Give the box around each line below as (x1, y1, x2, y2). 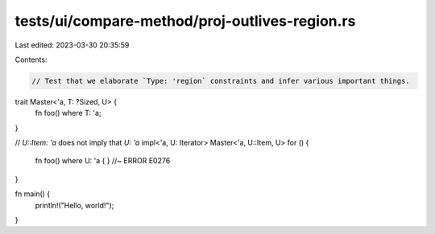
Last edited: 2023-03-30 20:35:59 (14, 40, 130, 50)
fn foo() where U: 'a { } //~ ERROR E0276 (35, 156, 171, 166)
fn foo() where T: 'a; (35, 109, 101, 118)
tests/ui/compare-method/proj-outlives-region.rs (14, 12, 356, 30)
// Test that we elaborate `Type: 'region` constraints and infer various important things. (31, 76, 410, 85)
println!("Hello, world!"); (35, 200, 114, 210)
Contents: (14, 55, 48, 64)
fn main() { (14, 189, 51, 199)
